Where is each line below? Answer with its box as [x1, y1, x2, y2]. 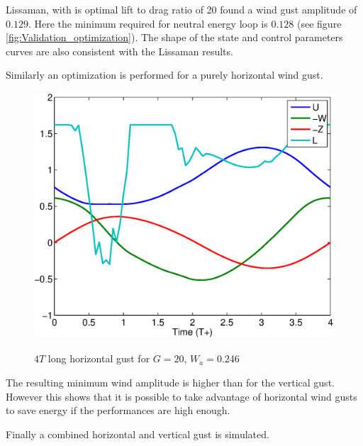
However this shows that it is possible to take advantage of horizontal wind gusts [6, 389, 357, 403]
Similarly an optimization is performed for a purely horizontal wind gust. [6, 67, 323, 82]
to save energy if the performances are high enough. [6, 403, 230, 418]
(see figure [297, 16, 342, 30]
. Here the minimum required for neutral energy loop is [28, 16, 268, 30]
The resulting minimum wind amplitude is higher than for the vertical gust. [6, 374, 335, 389]
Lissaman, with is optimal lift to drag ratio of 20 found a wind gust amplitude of [6, 2, 357, 16]
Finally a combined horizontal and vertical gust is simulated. [6, 426, 269, 441]
